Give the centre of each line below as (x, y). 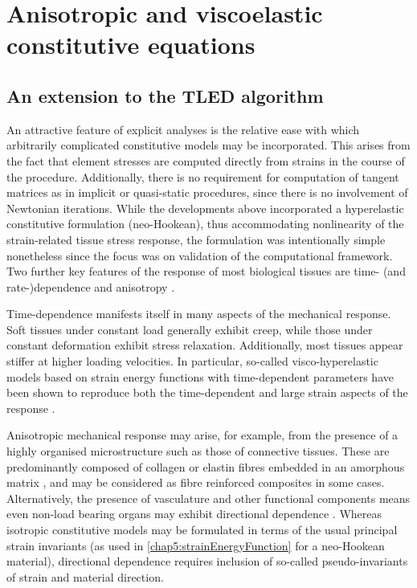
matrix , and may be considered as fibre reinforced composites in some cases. (196, 482)
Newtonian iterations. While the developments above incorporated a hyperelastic (205, 208)
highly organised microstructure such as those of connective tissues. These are (198, 451)
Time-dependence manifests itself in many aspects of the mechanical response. (199, 314)
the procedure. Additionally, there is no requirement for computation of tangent (203, 176)
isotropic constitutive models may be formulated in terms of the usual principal (202, 530)
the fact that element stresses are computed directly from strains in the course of (206, 160)
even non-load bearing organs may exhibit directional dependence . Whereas (194, 514)
